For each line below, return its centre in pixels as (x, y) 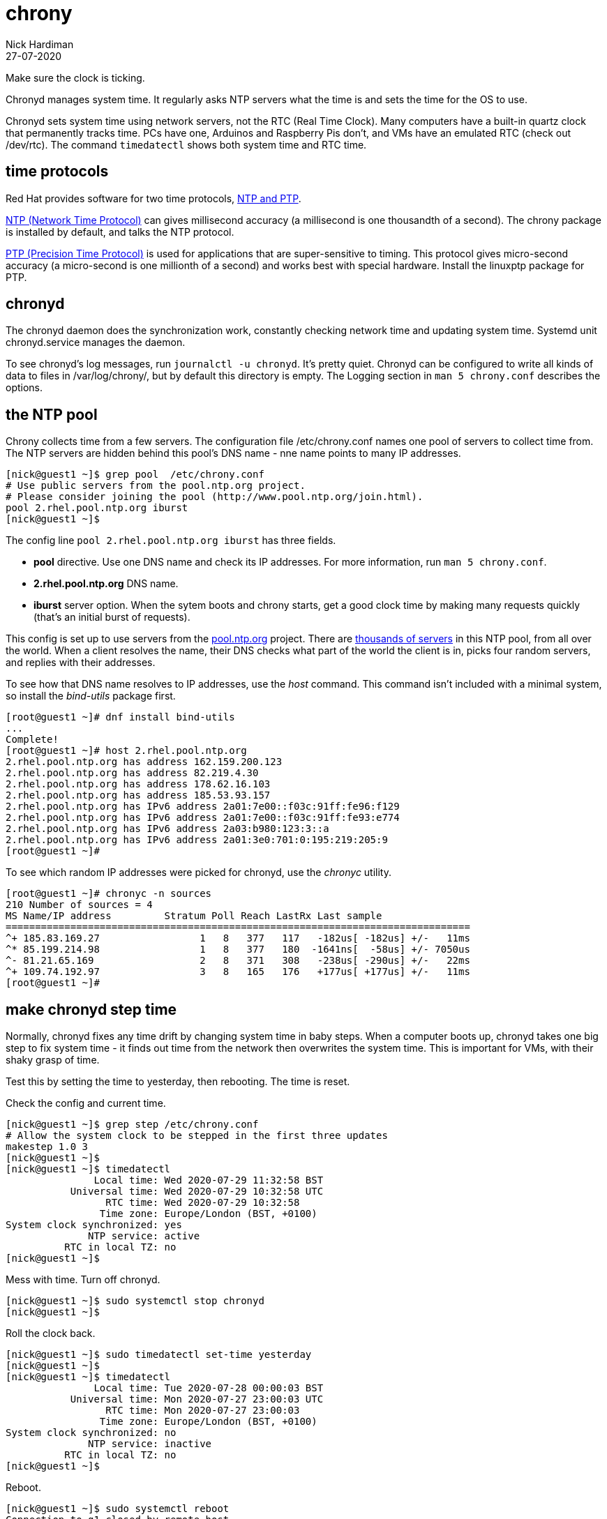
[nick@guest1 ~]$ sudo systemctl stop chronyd (135, 1301)
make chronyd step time (91, 1009)
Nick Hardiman (40, 44)
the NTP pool (52, 414)
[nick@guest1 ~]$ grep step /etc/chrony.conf (132, 1125)
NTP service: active (144, 1236)
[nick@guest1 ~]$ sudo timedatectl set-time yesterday (159, 1355)
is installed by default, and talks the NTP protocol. (120, 232)
